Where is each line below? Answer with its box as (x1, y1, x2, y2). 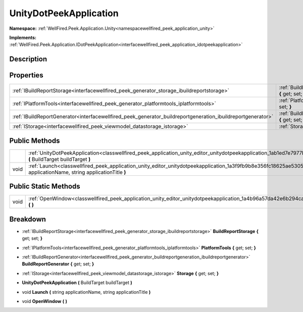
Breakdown (9, 215, 46, 223)
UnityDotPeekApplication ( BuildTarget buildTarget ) (22, 280, 132, 286)
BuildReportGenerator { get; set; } (22, 261, 94, 267)
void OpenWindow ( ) (22, 298, 68, 304)
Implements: (9, 34, 37, 41)
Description (9, 55, 47, 63)
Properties (9, 71, 43, 80)
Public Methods (9, 136, 60, 145)
